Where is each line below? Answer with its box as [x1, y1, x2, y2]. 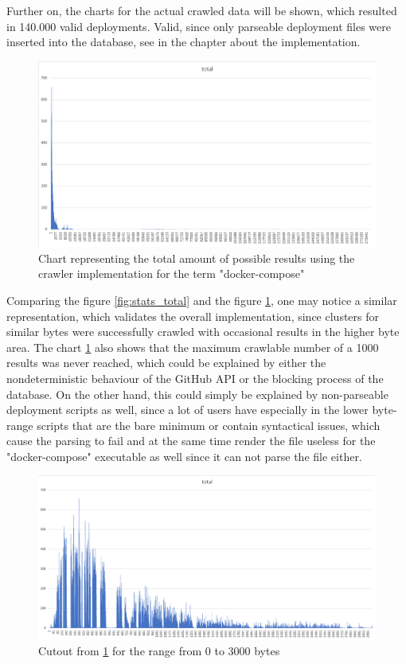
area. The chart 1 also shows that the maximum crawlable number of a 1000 [6, 338, 379, 355]
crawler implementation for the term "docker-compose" [38, 265, 305, 282]
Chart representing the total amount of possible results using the [38, 249, 355, 266]
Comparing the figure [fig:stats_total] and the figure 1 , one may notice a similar [6, 291, 397, 308]
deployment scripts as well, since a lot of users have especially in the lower [6, 401, 369, 418]
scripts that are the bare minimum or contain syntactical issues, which [37, 416, 381, 433]
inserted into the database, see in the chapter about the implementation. [6, 33, 361, 50]
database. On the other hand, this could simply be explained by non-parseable [6, 385, 388, 402]
